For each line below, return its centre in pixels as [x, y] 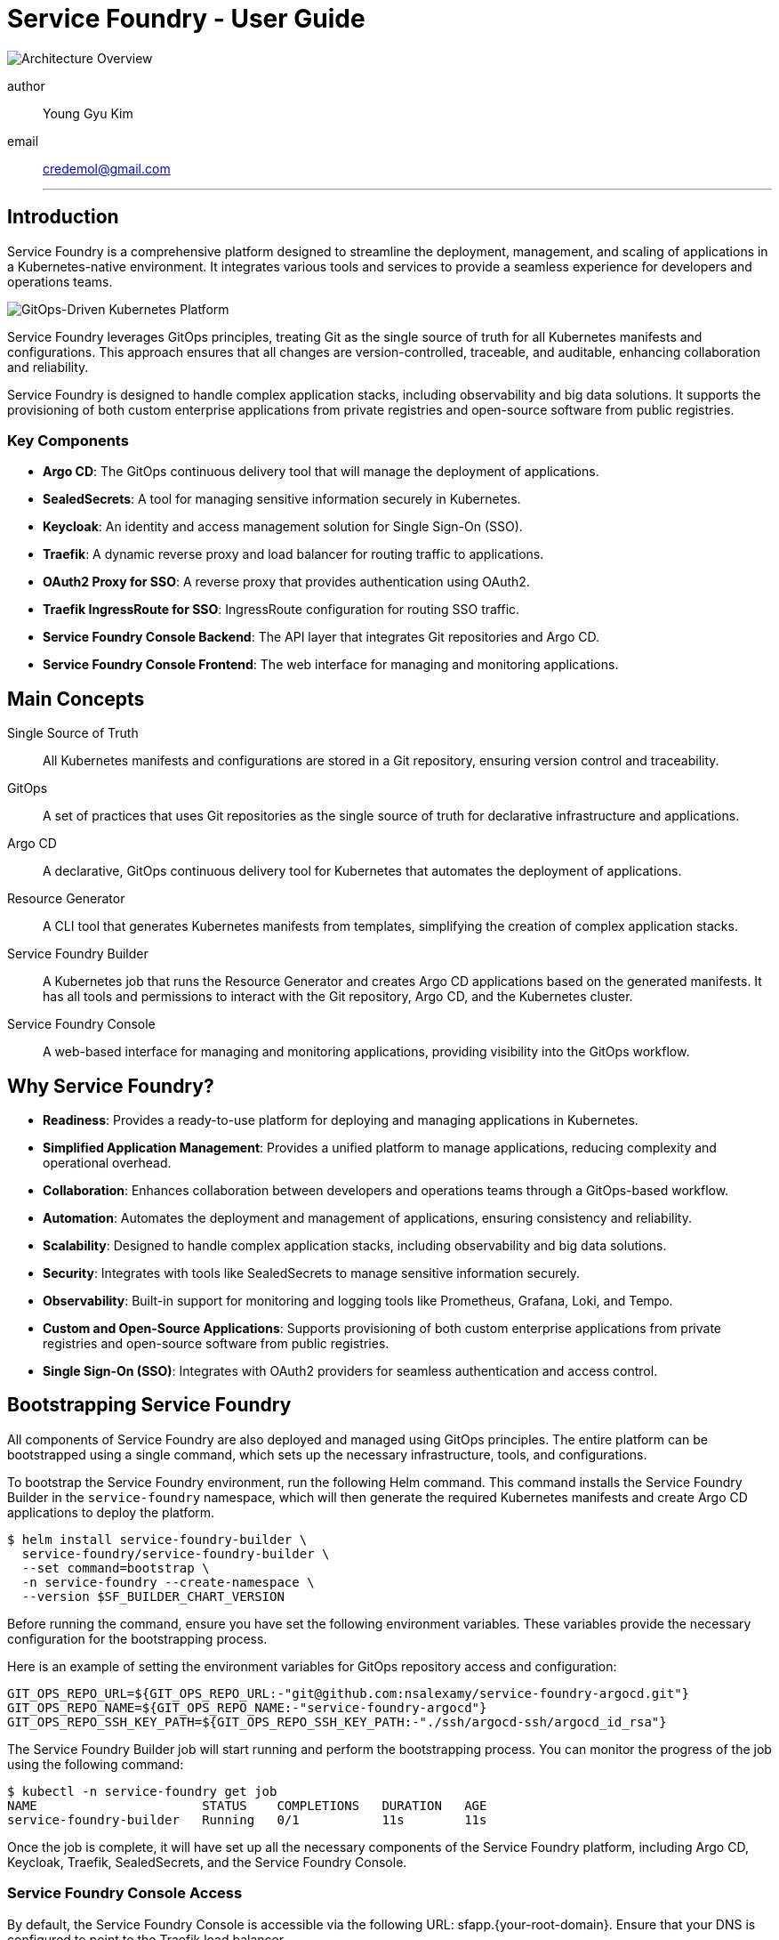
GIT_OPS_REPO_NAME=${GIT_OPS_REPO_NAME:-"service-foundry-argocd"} [247, 1707]
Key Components [68, 440]
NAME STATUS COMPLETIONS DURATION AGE [247, 1805]
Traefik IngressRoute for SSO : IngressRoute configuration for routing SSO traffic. [281, 610]
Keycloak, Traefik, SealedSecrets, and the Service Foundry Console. [207, 1862]
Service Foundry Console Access [125, 1893]
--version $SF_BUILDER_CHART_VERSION [153, 1596]
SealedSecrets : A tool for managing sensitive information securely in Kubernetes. [282, 499]
